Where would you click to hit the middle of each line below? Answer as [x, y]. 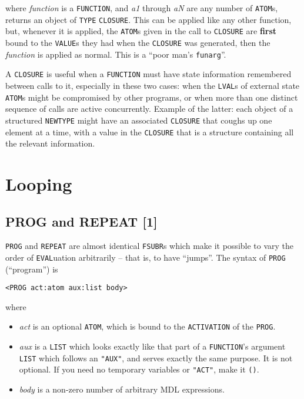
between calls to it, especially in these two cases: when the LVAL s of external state [153, 85]
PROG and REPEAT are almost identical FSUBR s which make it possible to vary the [150, 246]
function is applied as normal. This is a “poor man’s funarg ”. [116, 54]
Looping [39, 183]
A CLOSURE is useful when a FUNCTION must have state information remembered [148, 74]
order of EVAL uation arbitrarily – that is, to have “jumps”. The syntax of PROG [146, 257]
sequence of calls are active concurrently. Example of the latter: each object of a [149, 109]
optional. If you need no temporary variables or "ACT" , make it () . [139, 369]
